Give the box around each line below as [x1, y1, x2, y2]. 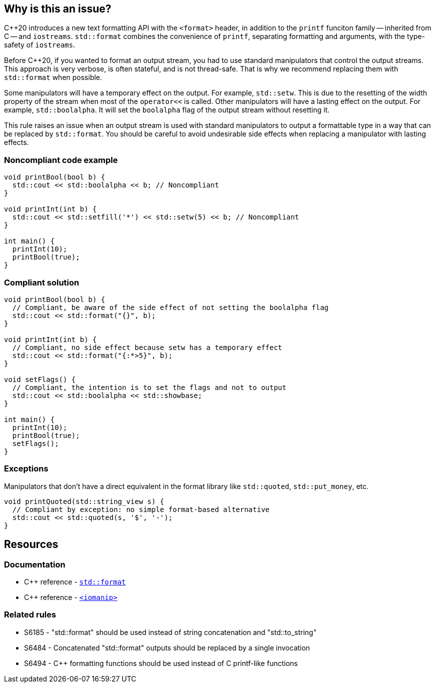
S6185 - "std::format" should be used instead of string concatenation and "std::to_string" [24, 627, 316, 636]
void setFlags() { [4, 375, 76, 383]
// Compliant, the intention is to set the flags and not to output [12, 383, 286, 391]
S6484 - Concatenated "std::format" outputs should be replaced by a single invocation [24, 643, 310, 652]
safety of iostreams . [4, 40, 75, 49]
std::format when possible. [4, 73, 102, 82]
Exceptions [4, 463, 48, 474]
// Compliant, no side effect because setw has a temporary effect [12, 343, 282, 351]
